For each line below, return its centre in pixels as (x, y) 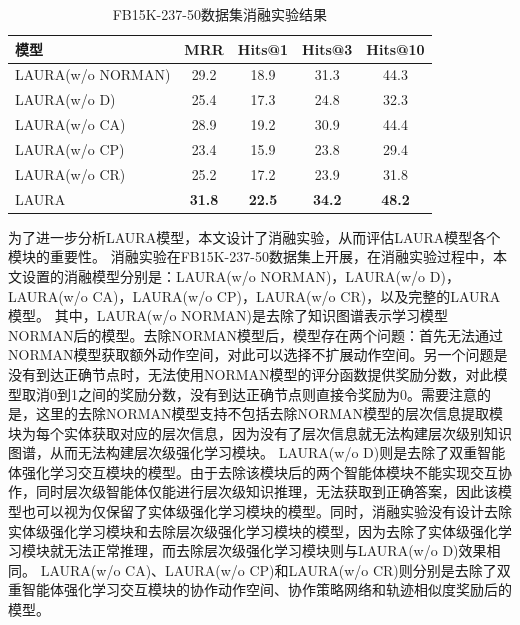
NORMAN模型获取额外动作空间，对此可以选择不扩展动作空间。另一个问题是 (258, 354)
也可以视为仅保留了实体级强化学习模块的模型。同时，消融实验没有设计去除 (266, 511)
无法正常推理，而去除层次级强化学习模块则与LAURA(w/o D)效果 (275, 550)
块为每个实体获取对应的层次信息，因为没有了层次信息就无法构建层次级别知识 (260, 432)
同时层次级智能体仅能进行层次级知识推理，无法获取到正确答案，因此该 (266, 491)
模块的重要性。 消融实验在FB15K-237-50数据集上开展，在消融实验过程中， (250, 256)
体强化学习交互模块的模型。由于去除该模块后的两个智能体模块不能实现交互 (253, 471)
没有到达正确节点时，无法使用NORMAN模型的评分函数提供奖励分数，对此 (251, 373)
